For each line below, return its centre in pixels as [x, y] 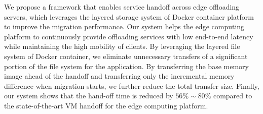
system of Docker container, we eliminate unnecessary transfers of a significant [126, 56]
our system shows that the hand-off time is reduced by [89, 96]
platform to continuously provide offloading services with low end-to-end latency [129, 36]
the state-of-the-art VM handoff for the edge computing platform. [106, 105]
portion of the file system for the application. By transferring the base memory [126, 66]
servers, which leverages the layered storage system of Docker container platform [129, 16]
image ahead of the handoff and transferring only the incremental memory [119, 76]
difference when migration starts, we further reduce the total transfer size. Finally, [132, 85]
